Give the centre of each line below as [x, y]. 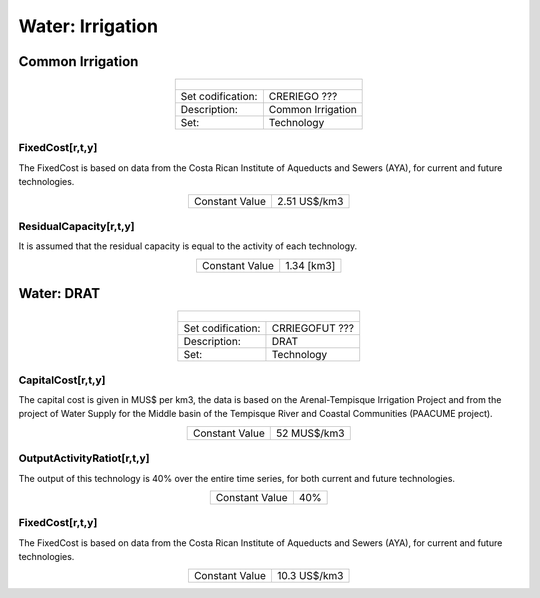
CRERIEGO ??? [303, 97]
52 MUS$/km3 [310, 433]
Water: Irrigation [88, 26]
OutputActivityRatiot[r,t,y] [84, 458]
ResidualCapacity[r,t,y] [76, 226]
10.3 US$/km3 [310, 576]
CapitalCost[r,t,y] [62, 380]
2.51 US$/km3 [310, 201]
